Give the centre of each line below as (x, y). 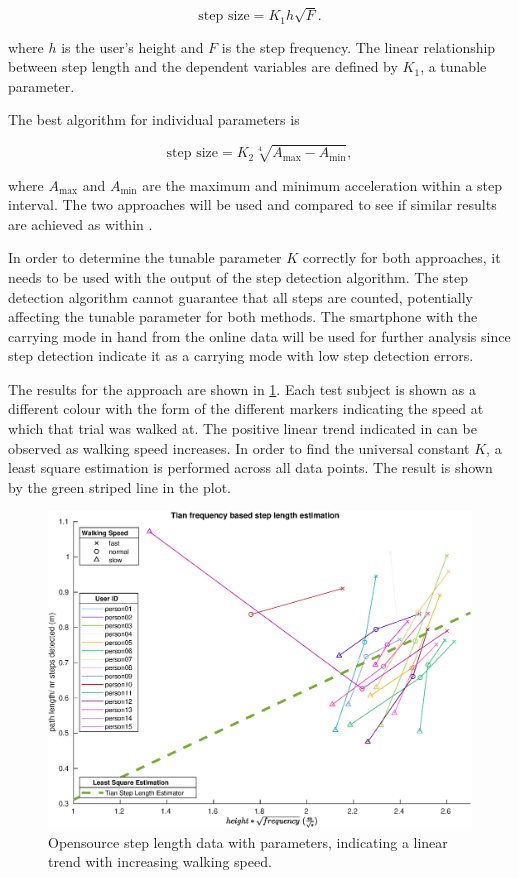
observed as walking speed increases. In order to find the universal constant (239, 447)
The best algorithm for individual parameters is (154, 119)
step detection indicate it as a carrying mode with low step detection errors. (241, 355)
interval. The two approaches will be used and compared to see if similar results (252, 204)
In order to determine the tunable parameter (145, 257)
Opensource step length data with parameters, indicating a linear (248, 841)
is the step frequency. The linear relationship (358, 46)
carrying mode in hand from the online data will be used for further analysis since (259, 335)
